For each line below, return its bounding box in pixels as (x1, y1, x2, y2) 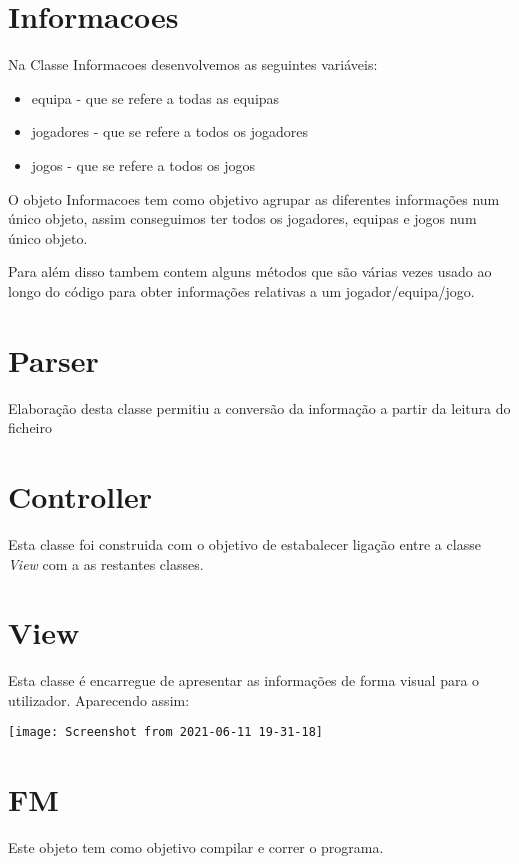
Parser (8, 339, 99, 380)
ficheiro (8, 417, 52, 438)
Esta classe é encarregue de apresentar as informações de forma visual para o (8, 670, 480, 691)
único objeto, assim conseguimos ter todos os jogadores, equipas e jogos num (8, 208, 477, 229)
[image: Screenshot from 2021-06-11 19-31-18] (8, 725, 323, 740)
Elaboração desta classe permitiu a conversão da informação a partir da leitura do (8, 397, 511, 418)
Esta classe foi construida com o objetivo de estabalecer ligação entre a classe (8, 533, 481, 554)
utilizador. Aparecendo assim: (8, 689, 190, 710)
